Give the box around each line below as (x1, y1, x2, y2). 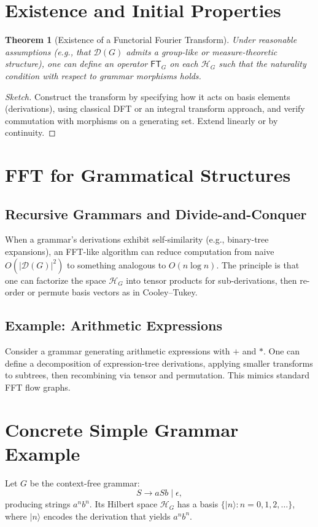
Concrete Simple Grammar (5, 416, 239, 442)
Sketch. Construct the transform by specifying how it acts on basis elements (5, 90, 290, 103)
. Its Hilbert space (89, 498, 158, 510)
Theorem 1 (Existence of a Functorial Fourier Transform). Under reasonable (5, 33, 297, 46)
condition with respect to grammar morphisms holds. (5, 69, 201, 82)
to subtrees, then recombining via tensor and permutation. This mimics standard (5, 369, 310, 381)
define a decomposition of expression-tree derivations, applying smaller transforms (5, 356, 313, 369)
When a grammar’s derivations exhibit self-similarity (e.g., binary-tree (5, 233, 269, 246)
